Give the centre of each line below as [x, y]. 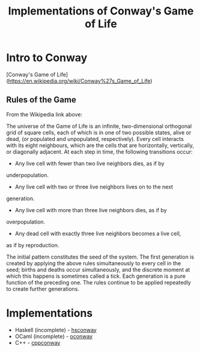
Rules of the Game [41, 100]
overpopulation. [26, 222]
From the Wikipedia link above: [44, 114]
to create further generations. [43, 289]
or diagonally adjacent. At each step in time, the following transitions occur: [100, 151]
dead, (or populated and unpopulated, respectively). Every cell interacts [95, 139]
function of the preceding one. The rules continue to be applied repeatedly [98, 282]
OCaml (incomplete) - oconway [54, 336]
